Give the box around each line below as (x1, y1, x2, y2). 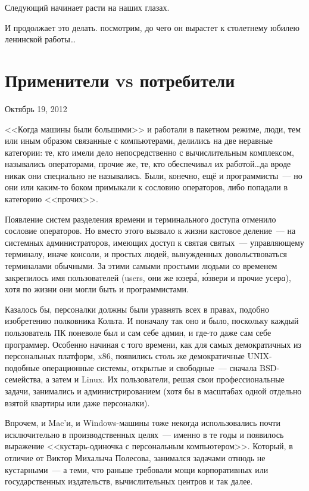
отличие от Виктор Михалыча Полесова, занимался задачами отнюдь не (5, 451, 266, 464)
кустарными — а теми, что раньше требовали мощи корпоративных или (5, 463, 269, 475)
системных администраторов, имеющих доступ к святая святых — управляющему (5, 236, 304, 248)
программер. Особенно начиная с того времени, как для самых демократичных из (5, 338, 301, 350)
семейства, (5, 373, 43, 385)
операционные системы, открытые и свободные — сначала (42, 361, 257, 373)
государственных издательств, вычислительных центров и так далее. (5, 475, 253, 487)
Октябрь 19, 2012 (5, 102, 67, 115)
